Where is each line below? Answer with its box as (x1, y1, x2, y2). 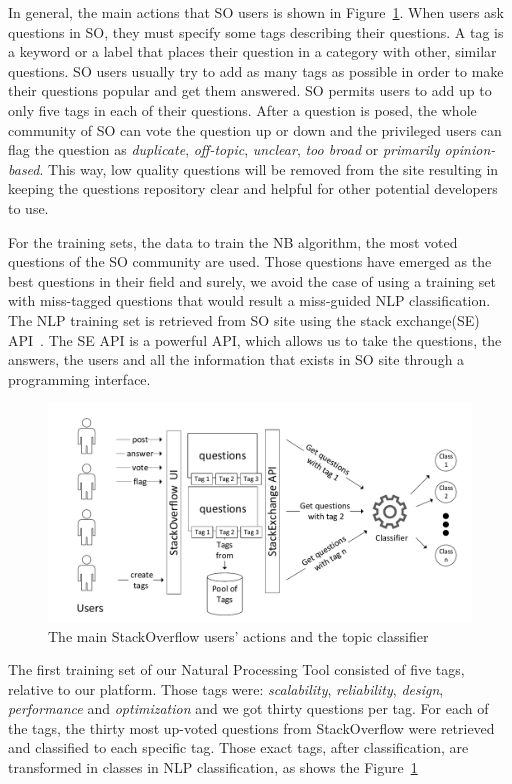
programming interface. (8, 368, 151, 389)
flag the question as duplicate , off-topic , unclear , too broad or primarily (8, 139, 440, 160)
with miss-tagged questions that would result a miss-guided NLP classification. (8, 290, 491, 311)
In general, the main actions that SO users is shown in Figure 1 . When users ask (8, 2, 505, 22)
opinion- (444, 139, 496, 160)
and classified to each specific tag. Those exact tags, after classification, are (8, 737, 469, 758)
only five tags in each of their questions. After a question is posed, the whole (8, 99, 477, 120)
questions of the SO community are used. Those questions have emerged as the (8, 251, 492, 272)
